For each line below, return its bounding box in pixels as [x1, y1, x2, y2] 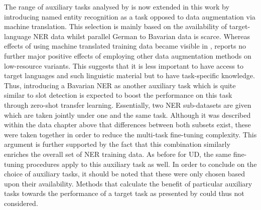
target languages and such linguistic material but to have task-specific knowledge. [4, 70, 255, 81]
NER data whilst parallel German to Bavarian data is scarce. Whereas [33, 31, 250, 41]
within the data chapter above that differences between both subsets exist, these [4, 119, 251, 130]
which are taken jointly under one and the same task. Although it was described [4, 109, 251, 120]
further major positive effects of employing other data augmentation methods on [4, 50, 251, 61]
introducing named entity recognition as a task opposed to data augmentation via [4, 11, 255, 22]
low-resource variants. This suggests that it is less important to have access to [4, 60, 243, 71]
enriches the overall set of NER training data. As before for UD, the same [4, 148, 231, 159]
